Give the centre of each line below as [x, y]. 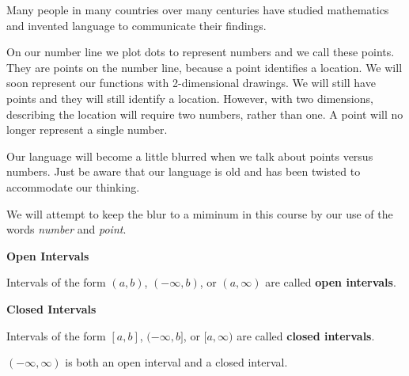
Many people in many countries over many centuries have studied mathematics [198, 9]
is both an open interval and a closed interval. [176, 362]
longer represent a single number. [87, 129]
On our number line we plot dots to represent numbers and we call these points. [201, 52]
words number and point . [66, 229]
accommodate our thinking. [73, 186]
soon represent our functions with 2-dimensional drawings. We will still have [191, 83]
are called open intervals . [331, 282]
